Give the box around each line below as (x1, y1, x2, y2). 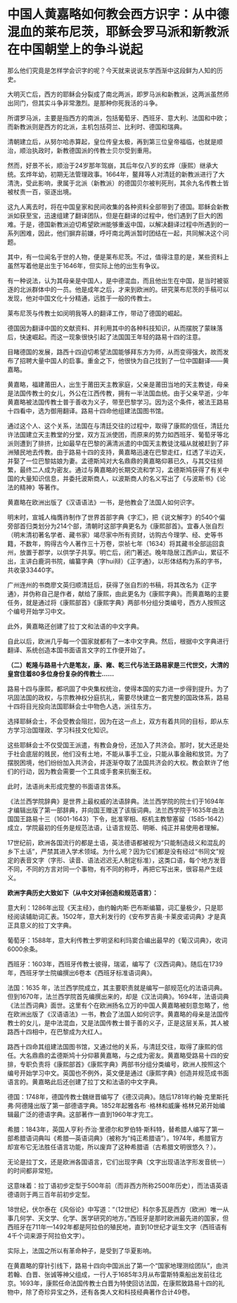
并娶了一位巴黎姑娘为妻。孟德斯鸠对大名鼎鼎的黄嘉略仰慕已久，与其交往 (7, 457, 217, 465)
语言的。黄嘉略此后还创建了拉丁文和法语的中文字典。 (7, 1077, 162, 1086)
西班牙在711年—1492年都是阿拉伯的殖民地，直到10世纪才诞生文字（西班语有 (7, 1222, 227, 1231)
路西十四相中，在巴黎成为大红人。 (7, 1027, 106, 1036)
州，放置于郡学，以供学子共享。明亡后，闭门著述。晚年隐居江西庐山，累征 (7, 548, 223, 557)
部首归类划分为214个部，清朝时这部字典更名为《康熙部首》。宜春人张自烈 (13, 521, 224, 530)
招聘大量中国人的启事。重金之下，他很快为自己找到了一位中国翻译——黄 (19, 356, 229, 364)
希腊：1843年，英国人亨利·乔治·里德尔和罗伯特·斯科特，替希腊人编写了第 (7, 1125, 218, 1133)
